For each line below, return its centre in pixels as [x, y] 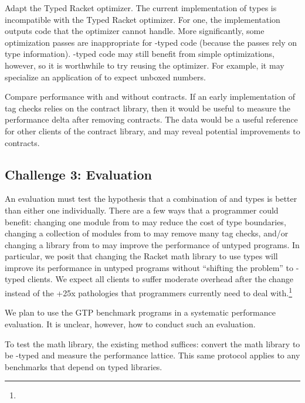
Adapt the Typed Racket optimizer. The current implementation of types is [141, 8]
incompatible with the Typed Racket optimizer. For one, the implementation [143, 19]
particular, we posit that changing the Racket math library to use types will [141, 256]
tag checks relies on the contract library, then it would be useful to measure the [148, 108]
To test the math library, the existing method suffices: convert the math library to [152, 343]
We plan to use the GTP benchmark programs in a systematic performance [140, 312]
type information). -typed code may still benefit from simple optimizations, [140, 54]
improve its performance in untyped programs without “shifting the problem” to [149, 267]
